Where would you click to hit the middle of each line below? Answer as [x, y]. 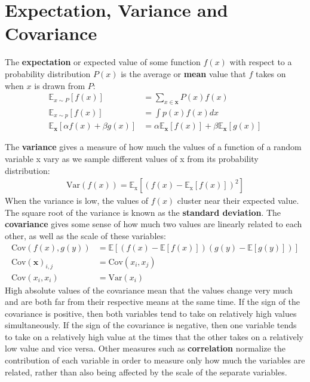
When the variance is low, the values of [77, 201]
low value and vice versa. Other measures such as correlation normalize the [145, 348]
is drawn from [60, 85]
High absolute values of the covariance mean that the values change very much [149, 290]
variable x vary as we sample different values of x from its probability [132, 159]
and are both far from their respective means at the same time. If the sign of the [152, 302]
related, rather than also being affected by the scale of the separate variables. [146, 372]
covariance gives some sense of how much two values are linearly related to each [154, 224]
